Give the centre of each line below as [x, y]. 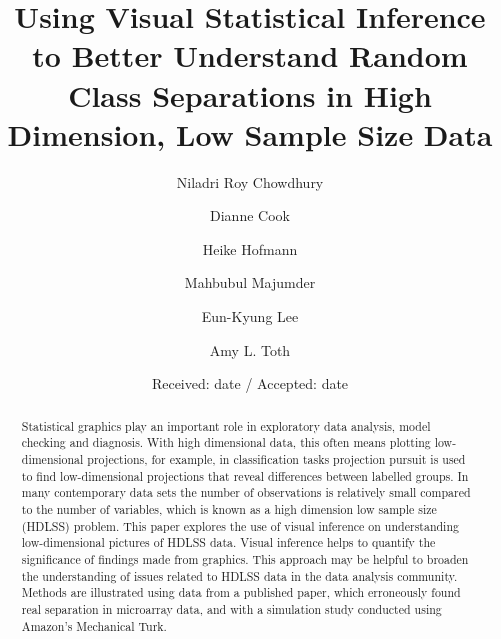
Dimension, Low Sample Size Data [250, 133]
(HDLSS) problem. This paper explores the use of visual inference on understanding [240, 525]
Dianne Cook [250, 215]
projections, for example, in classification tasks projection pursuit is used [276, 458]
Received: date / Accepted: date [250, 383]
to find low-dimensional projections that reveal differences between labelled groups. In [245, 475]
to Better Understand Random [250, 55]
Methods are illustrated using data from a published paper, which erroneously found [241, 592]
